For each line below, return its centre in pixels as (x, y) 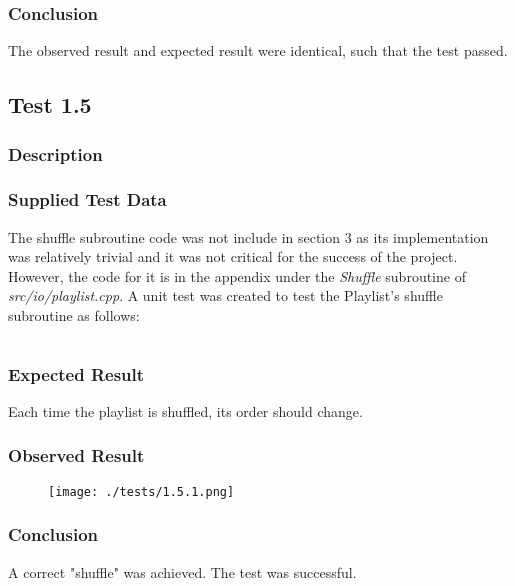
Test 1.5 (50, 104)
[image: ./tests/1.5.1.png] (141, 491)
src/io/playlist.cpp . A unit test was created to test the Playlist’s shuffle (225, 295)
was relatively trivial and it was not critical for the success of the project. (233, 256)
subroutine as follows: (74, 315)
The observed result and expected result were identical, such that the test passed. (258, 50)
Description (55, 153)
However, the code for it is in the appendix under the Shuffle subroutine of (237, 275)
